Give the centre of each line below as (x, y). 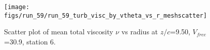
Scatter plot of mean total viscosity (59, 32)
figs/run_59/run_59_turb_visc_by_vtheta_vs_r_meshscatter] (106, 15)
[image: (17, 7)
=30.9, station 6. (30, 41)
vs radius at (140, 32)
